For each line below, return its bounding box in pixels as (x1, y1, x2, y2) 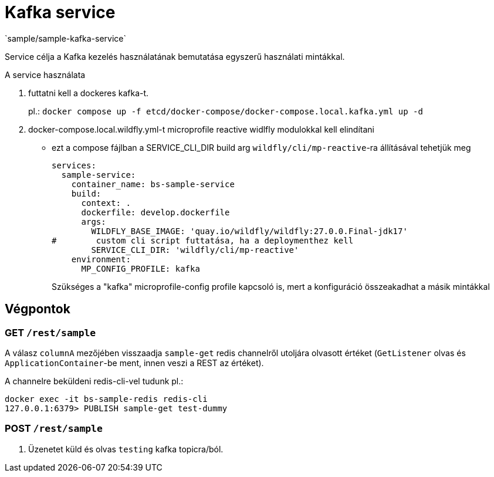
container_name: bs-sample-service (71, 179, 235, 189)
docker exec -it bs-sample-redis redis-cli (5, 394, 208, 404)
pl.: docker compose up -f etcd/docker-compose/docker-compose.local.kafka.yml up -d (28, 106, 423, 116)
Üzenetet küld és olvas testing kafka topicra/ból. (28, 444, 224, 454)
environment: (71, 254, 131, 264)
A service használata (5, 69, 86, 80)
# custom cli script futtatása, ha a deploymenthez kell (52, 235, 354, 245)
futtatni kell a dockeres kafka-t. (28, 87, 149, 98)
